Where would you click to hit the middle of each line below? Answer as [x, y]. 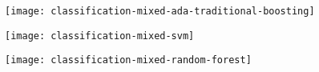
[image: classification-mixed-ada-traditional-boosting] [160, 11]
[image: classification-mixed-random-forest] [128, 60]
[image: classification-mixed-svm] [100, 36]
